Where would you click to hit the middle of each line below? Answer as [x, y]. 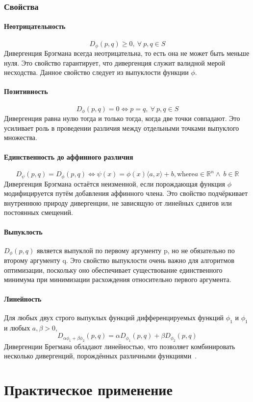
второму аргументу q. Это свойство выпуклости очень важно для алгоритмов [119, 260]
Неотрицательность [35, 26]
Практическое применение [88, 390]
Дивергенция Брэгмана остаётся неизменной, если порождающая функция [115, 183]
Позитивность [26, 91]
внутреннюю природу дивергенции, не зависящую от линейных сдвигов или [118, 202]
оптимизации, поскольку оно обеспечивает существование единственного [113, 270]
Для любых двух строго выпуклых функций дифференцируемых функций [114, 317]
